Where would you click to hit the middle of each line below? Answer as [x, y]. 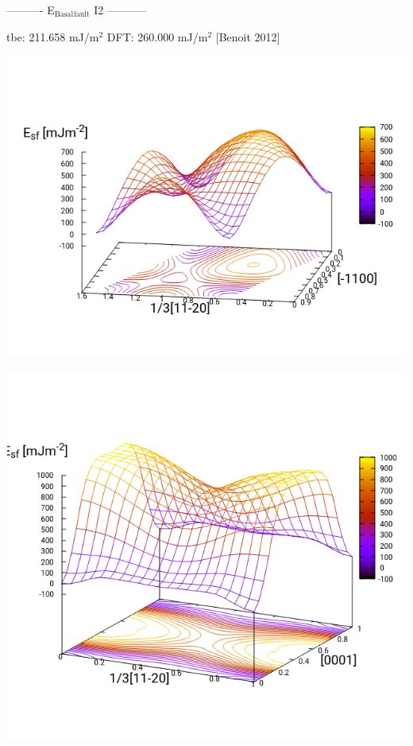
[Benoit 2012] [248, 36]
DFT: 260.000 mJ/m [157, 36]
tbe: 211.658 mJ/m [53, 36]
